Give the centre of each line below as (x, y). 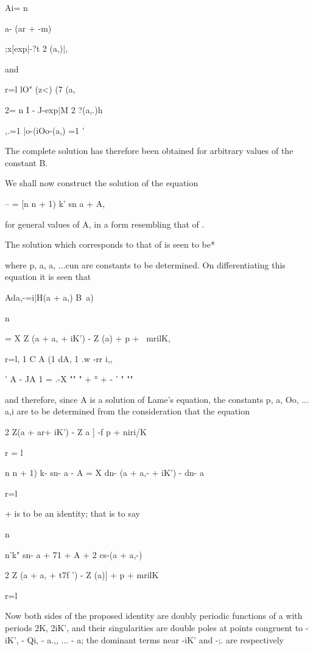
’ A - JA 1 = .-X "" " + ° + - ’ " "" (69, 379)
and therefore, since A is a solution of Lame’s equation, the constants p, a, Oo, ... (157, 399)
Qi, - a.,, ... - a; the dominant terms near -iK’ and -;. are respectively (156, 639)
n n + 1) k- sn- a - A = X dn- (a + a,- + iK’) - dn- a (105, 473)
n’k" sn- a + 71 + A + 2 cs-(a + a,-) (74, 554)
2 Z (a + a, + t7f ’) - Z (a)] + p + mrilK (82, 575)
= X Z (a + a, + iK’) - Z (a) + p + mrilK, (88, 338)
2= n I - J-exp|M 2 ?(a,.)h (54, 109)
